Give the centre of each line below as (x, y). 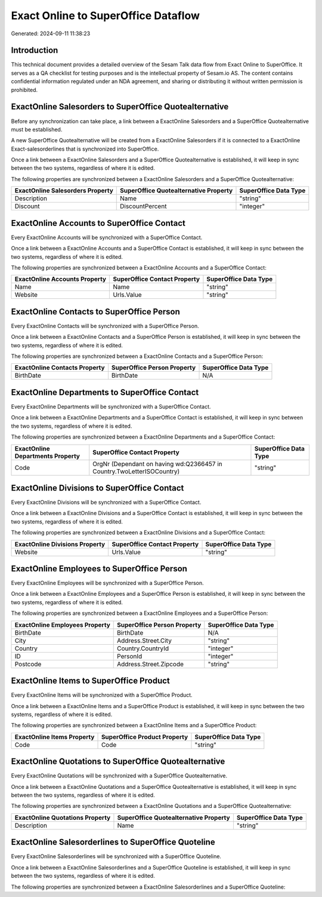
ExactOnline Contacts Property (60, 368)
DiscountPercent (143, 206)
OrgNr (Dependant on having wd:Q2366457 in (158, 464)
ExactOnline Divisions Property (60, 544)
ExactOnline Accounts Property (61, 279)
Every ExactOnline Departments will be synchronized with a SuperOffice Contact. (111, 406)
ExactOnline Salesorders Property (64, 191)
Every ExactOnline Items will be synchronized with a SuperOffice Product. (102, 695)
